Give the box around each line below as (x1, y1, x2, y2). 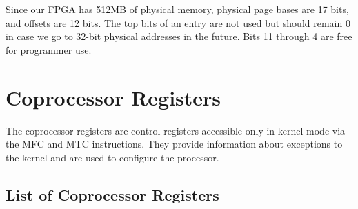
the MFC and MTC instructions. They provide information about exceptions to (6, 137, 343, 151)
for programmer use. (6, 42, 92, 57)
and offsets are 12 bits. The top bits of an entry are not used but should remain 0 (6, 15, 350, 30)
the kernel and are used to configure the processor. (6, 150, 219, 164)
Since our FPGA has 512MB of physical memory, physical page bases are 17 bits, (6, 2, 349, 16)
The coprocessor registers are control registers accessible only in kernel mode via (6, 123, 346, 137)
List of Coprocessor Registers (6, 183, 219, 205)
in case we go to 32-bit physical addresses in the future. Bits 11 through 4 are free (6, 29, 352, 43)
